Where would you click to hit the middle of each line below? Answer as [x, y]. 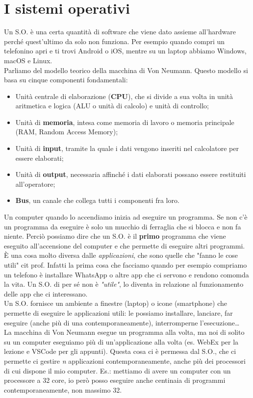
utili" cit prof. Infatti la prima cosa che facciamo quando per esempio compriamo [126, 265]
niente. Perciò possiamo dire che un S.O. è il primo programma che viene [115, 236]
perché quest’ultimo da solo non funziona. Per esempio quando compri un [114, 41]
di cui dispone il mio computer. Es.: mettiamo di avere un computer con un [117, 370]
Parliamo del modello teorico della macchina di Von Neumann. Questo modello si [126, 70]
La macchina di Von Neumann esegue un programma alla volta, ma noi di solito [124, 332]
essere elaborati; [39, 158]
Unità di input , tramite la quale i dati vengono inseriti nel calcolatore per [127, 148]
